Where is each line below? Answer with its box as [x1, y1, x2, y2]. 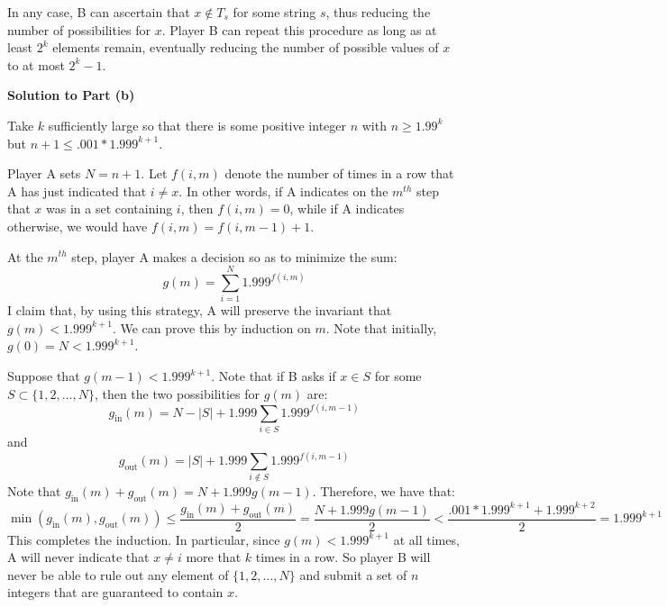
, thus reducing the [325, 3, 431, 21]
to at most [7, 55, 65, 74]
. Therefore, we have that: [312, 482, 455, 501]
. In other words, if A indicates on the [178, 181, 388, 200]
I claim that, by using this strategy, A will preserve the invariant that [7, 301, 392, 320]
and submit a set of [299, 565, 407, 584]
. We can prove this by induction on [112, 318, 311, 337]
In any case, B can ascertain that [7, 3, 190, 21]
